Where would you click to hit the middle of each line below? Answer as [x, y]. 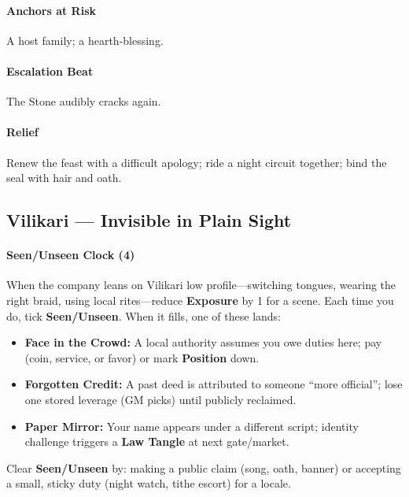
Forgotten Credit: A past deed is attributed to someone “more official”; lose [214, 384]
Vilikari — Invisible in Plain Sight [149, 220]
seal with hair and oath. [64, 178]
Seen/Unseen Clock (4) [71, 255]
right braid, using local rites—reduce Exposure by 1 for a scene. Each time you [200, 300]
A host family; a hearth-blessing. [85, 40]
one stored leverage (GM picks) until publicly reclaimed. [160, 399]
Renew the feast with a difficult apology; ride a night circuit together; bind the [197, 162]
